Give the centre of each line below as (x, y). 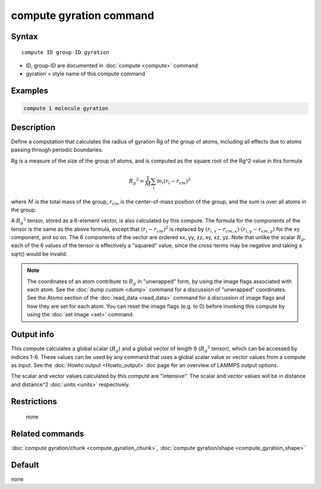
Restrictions (34, 401)
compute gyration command (83, 15)
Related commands (48, 434)
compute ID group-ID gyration (66, 52)
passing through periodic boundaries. (57, 150)
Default (25, 465)
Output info (33, 334)
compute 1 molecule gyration (66, 109)
